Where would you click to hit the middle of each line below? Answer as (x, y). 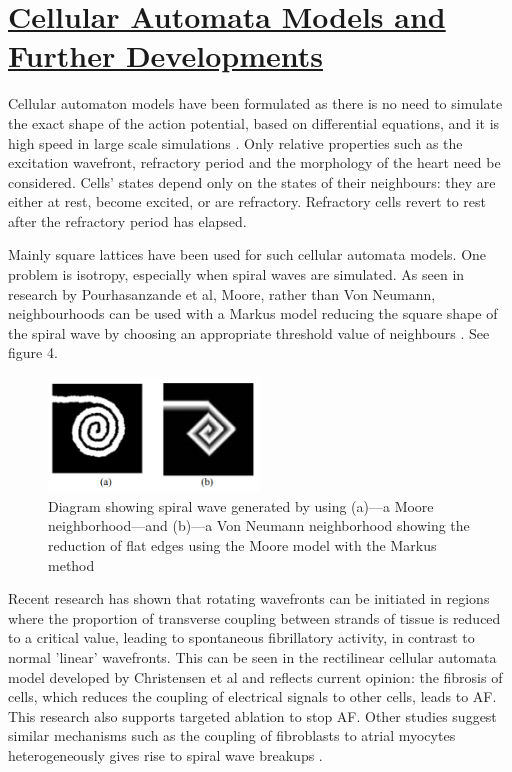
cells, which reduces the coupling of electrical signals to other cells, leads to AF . (252, 696)
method (71, 564)
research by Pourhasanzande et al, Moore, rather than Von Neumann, (222, 293)
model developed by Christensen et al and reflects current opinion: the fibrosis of (255, 676)
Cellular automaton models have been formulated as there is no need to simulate (255, 103)
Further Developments (165, 55)
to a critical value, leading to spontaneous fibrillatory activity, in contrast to (241, 637)
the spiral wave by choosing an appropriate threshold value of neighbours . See (249, 332)
